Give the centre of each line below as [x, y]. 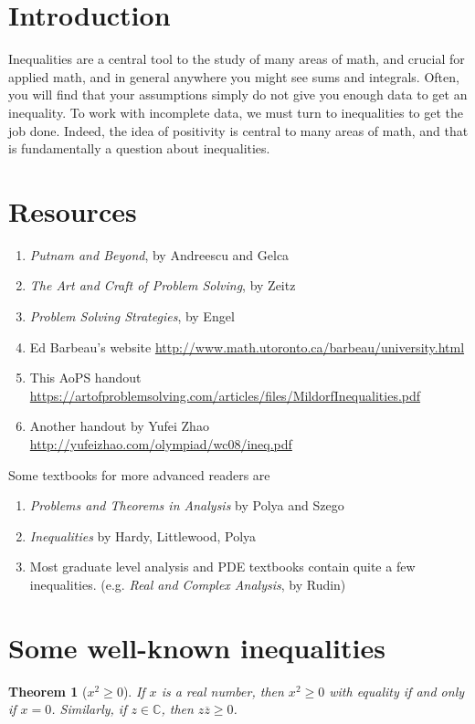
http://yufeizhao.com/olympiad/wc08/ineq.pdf [161, 443]
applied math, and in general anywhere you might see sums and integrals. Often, [234, 76]
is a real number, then [222, 691]
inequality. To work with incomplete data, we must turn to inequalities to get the [236, 112]
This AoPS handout [85, 378]
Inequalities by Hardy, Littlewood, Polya [143, 535]
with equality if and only [397, 691]
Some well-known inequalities [197, 647]
